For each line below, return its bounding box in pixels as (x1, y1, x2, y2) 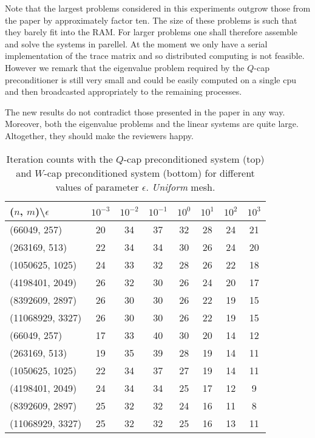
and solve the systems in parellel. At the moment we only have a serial (5, 37, 268, 50)
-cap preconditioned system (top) (123, 151, 265, 166)
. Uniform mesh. (146, 179, 215, 194)
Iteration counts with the (6, 151, 113, 166)
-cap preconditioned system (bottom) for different (44, 165, 255, 180)
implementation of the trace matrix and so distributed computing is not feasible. (5, 49, 305, 62)
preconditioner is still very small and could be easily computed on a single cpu (5, 73, 297, 86)
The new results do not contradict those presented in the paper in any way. (5, 105, 285, 118)
